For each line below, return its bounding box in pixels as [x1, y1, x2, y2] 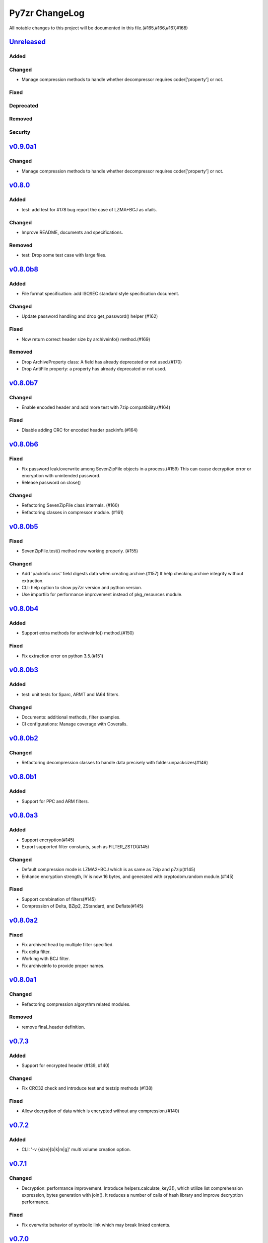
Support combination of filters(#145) [21, 896, 96, 902]
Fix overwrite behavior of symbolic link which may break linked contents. [21, 1222, 171, 1228]
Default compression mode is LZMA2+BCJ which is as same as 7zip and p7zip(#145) [21, 867, 196, 873]
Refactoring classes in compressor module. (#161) [21, 509, 124, 515]
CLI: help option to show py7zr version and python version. [21, 584, 142, 590]
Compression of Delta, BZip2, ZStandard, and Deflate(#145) [21, 903, 144, 909]
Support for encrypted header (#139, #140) [21, 1063, 110, 1068]
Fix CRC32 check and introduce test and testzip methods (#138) [21, 1085, 153, 1091]
